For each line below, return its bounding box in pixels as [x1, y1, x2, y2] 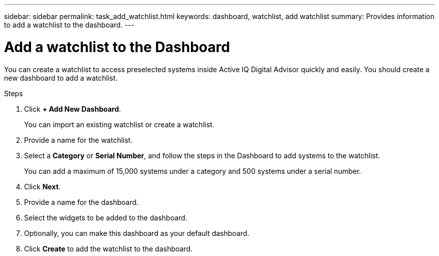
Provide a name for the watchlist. [24, 135, 133, 144]
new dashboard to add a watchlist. [4, 73, 118, 82]
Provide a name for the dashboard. [24, 197, 139, 206]
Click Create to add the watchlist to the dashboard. [24, 244, 193, 253]
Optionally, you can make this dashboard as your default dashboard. [24, 228, 250, 237]
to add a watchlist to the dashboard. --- [4, 21, 134, 29]
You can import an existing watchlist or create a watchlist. [24, 120, 214, 129]
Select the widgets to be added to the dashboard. [24, 213, 187, 222]
